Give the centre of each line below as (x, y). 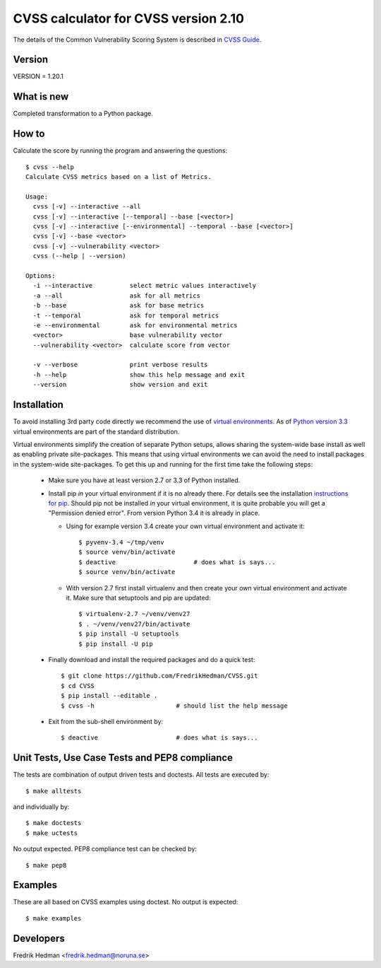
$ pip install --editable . (109, 696)
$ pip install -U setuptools (129, 634)
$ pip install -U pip (116, 644)
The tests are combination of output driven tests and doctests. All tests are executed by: (141, 775)
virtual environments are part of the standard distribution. (96, 431)
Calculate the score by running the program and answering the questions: (120, 151)
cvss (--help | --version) (79, 256)
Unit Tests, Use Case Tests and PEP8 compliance (123, 758)
